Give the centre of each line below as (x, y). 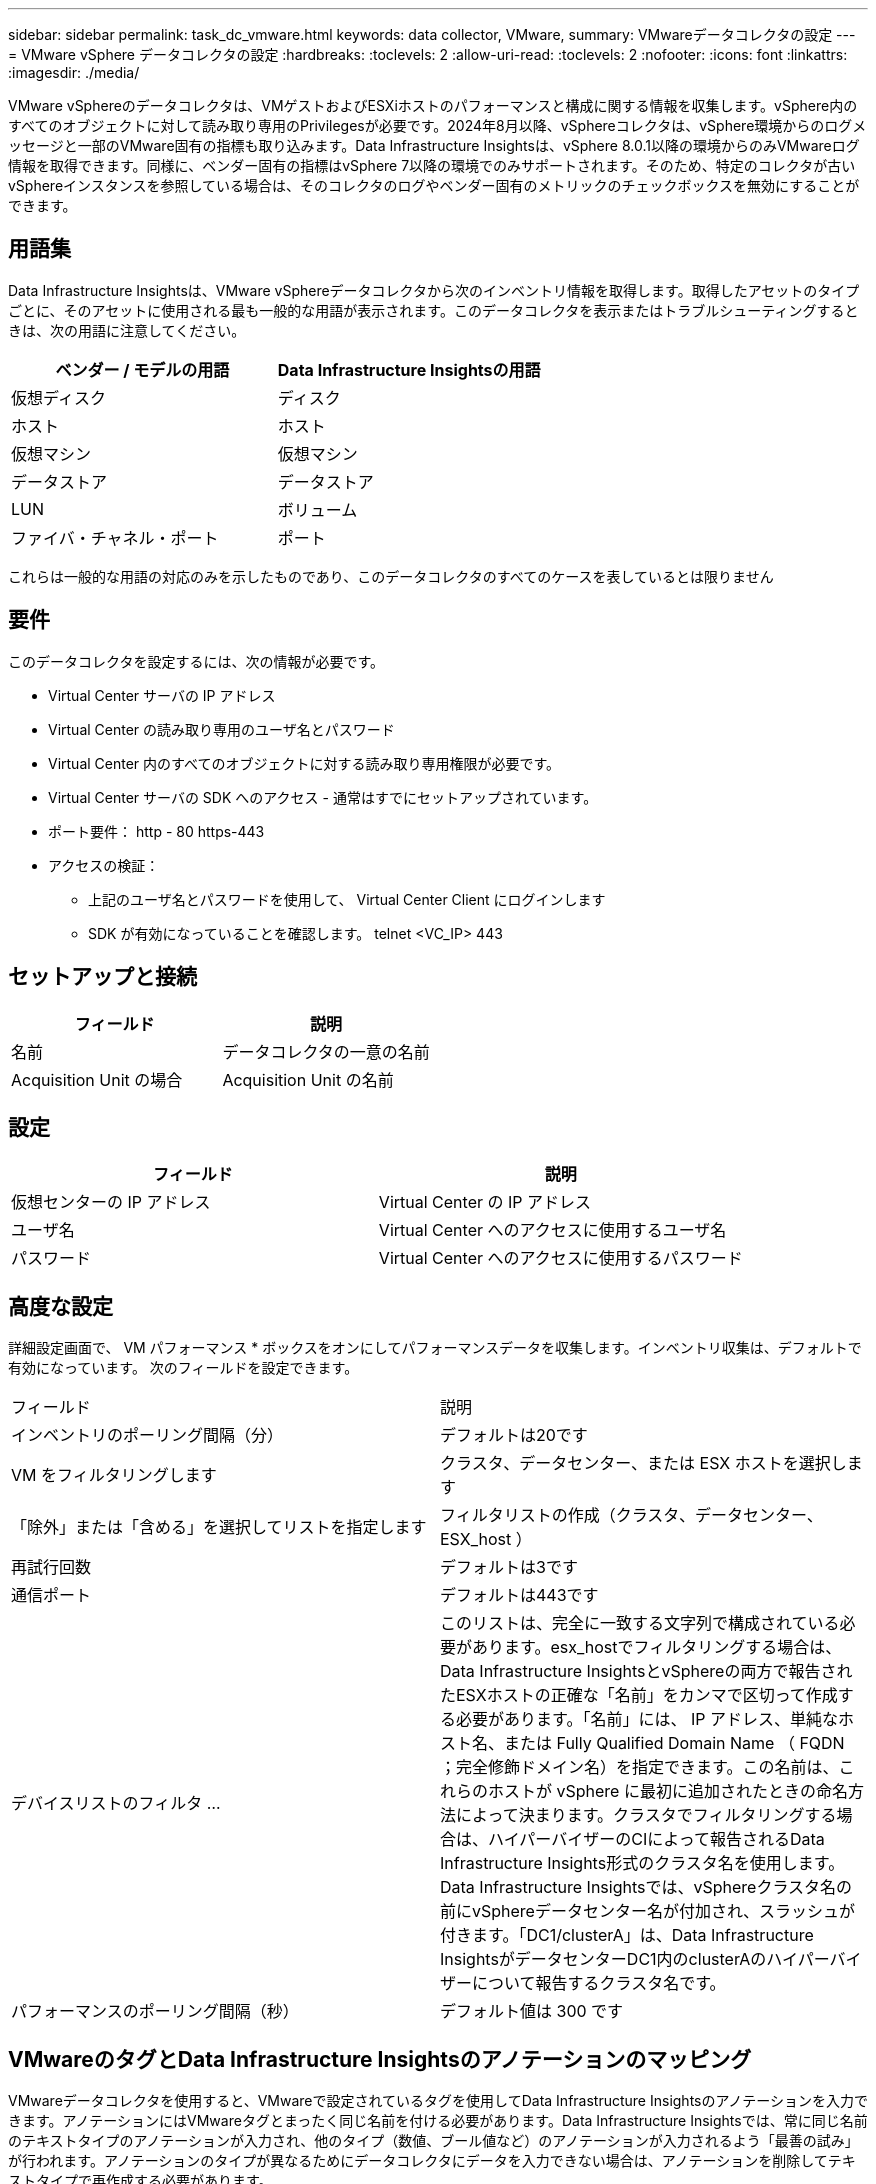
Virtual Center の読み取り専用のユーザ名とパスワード (221, 729)
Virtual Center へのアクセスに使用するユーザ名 (552, 1230)
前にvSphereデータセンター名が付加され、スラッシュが (648, 1911)
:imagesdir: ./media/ (74, 72)
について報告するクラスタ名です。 (599, 1983)
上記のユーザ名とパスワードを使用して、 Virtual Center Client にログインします (347, 899)
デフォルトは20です (514, 1435)
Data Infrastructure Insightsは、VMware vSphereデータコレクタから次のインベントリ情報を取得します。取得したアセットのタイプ (434, 290)
